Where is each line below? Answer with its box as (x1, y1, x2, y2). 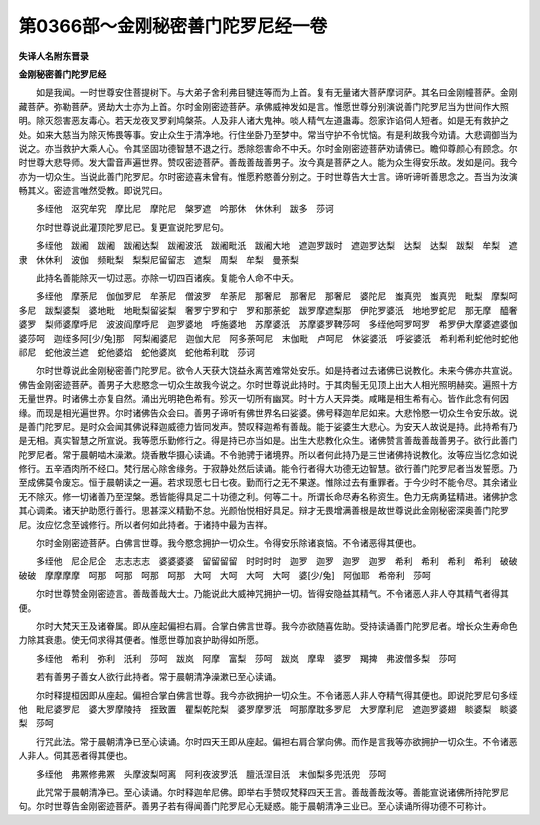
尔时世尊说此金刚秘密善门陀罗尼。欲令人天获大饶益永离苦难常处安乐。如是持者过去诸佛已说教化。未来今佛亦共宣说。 (35, 365, 518, 377)
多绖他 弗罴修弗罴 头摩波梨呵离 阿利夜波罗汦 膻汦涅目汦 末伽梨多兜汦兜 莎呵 (35, 768, 387, 780)
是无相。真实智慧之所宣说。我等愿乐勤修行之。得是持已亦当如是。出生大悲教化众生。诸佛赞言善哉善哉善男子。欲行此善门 (18, 435, 518, 447)
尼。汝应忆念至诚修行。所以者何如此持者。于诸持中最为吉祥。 (18, 518, 273, 530)
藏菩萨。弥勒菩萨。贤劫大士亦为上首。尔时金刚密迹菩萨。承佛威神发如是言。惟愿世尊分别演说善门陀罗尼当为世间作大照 (18, 100, 509, 112)
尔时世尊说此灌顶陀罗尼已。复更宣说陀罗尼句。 (35, 221, 229, 233)
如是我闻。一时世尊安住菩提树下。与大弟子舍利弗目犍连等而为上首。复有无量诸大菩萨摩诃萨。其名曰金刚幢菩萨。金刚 (35, 86, 518, 99)
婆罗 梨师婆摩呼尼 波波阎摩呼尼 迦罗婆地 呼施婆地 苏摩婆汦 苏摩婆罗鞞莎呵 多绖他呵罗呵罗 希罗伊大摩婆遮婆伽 (18, 318, 518, 330)
